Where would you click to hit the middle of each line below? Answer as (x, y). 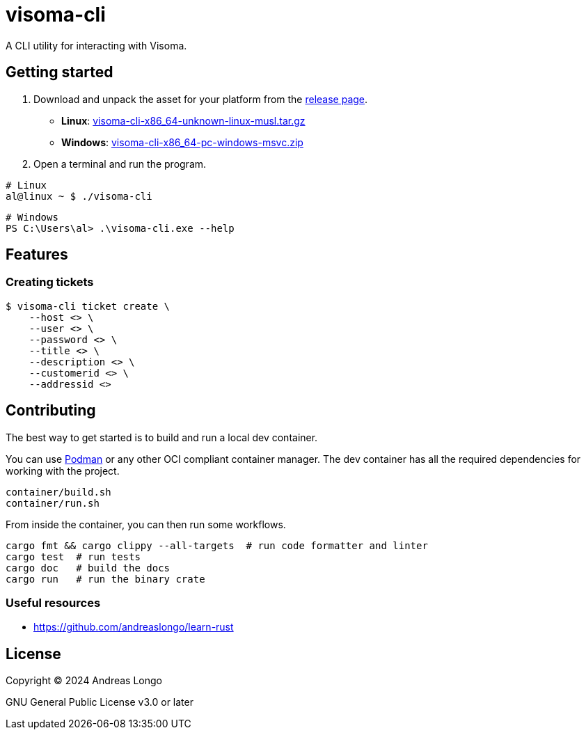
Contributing (51, 411)
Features (37, 255)
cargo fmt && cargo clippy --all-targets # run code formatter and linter (217, 545)
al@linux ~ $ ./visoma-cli (79, 196)
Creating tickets (50, 282)
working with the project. (63, 471)
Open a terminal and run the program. (120, 164)
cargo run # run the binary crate (105, 579)
